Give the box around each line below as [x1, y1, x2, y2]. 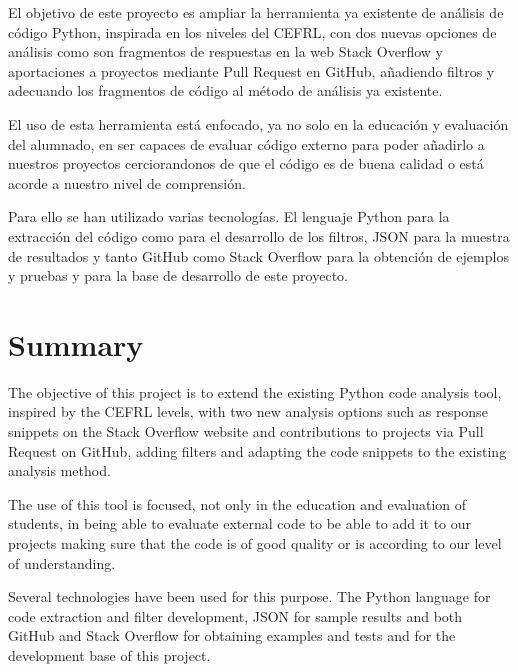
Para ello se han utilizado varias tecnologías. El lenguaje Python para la [8, 206, 450, 227]
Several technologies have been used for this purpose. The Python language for [8, 586, 491, 607]
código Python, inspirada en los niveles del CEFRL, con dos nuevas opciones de [8, 21, 497, 42]
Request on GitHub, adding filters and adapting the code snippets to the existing [8, 440, 507, 461]
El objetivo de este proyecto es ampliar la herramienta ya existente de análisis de [8, 2, 504, 22]
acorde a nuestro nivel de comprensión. [8, 172, 246, 193]
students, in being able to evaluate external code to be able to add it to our [8, 513, 472, 534]
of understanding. [8, 552, 116, 573]
